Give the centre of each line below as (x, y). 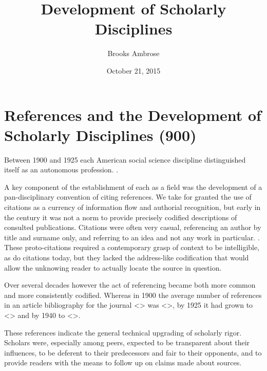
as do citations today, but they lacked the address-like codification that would (127, 257)
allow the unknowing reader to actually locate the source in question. (113, 267)
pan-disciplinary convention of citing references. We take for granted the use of (128, 197)
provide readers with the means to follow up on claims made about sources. (123, 363)
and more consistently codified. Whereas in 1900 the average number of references (133, 295)
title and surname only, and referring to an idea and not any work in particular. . (132, 237)
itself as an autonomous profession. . (61, 170)
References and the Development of (133, 114)
